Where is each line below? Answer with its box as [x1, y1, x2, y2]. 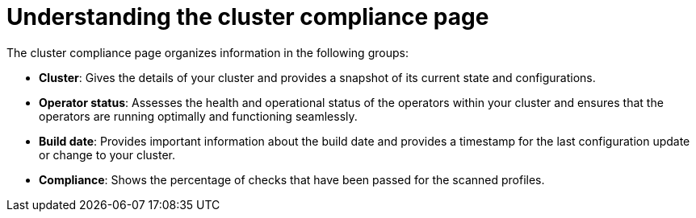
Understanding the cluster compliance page [6, 3, 489, 31]
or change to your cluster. [39, 147, 176, 162]
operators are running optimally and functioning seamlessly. [39, 109, 358, 123]
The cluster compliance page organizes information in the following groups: [6, 45, 409, 60]
